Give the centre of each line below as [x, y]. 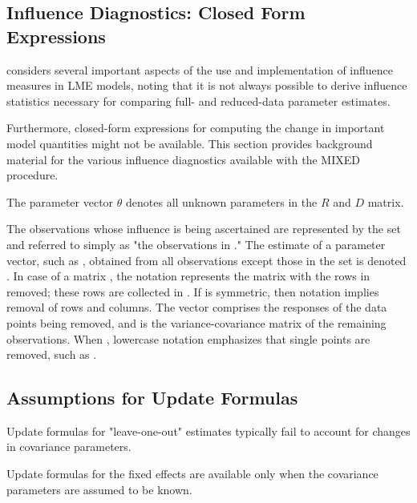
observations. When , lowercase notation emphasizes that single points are [188, 338]
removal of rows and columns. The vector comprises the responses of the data [197, 307]
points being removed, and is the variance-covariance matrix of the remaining [196, 322]
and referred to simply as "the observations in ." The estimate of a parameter [196, 244]
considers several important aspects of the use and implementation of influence [200, 69]
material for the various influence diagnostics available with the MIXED [183, 159]
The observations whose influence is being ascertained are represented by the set [204, 229]
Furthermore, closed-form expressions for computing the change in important [196, 128]
